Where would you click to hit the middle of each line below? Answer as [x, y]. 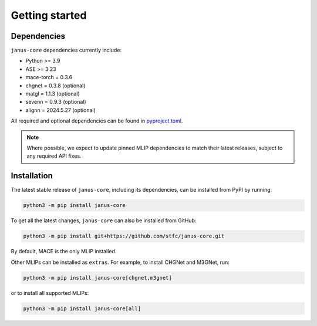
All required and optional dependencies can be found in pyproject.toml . [97, 121]
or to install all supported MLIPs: [50, 293]
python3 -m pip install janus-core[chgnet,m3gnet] [98, 278]
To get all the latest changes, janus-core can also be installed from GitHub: [104, 220]
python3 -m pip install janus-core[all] [82, 308]
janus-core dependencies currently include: [66, 50]
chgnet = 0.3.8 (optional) [55, 86]
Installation [32, 176]
